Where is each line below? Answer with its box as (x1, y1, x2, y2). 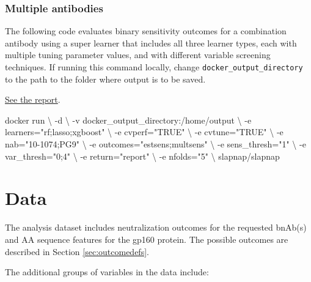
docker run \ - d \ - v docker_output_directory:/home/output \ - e (5, 113, 252, 126)
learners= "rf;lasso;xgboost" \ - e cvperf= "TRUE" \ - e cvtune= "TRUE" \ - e (5, 125, 284, 138)
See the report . (5, 93, 60, 106)
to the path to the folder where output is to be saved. (5, 72, 206, 85)
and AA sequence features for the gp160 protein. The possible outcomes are (5, 232, 288, 245)
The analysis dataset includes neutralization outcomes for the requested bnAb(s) (5, 221, 307, 234)
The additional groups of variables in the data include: (5, 265, 209, 278)
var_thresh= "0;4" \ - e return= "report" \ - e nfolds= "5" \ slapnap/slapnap (5, 149, 280, 162)
